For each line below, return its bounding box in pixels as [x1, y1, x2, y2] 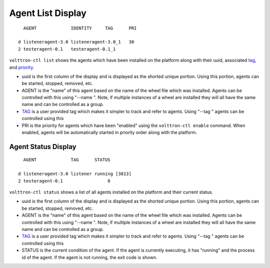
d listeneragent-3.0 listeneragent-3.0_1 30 [18, 39, 134, 45]
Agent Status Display [9, 142, 76, 151]
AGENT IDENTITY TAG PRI [23, 25, 137, 31]
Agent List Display [9, 7, 87, 18]
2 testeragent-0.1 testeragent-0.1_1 [18, 46, 116, 52]
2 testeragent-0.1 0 [18, 178, 111, 183]
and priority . [9, 64, 34, 70]
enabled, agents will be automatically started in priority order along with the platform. [21, 129, 197, 135]
